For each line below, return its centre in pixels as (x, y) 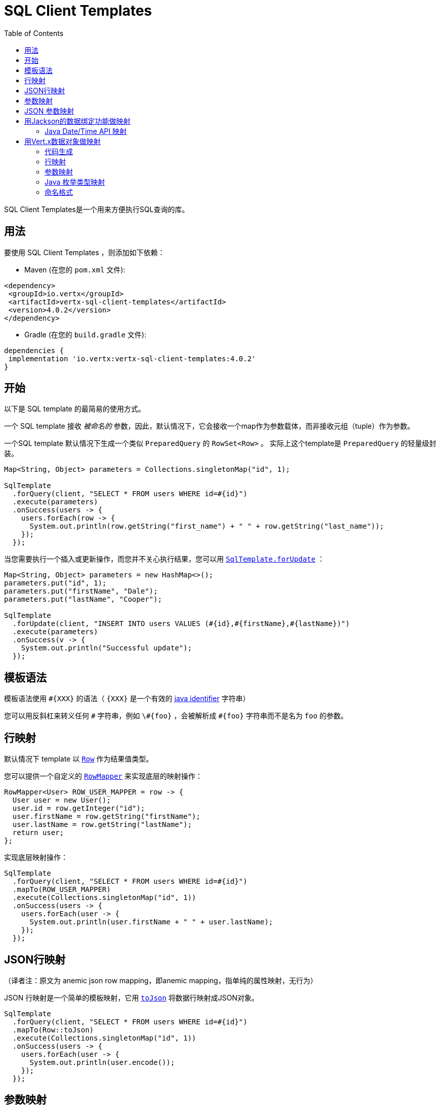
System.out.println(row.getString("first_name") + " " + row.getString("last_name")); (207, 526)
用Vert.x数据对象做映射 (63, 141)
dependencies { (34, 350)
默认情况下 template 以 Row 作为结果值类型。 (79, 759)
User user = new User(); (62, 800)
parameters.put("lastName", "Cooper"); (83, 599)
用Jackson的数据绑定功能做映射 (77, 121)
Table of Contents (34, 33)
